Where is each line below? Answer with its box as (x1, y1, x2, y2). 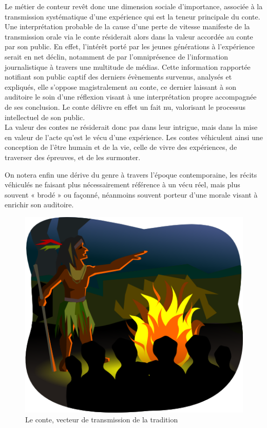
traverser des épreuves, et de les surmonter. (5, 151, 141, 162)
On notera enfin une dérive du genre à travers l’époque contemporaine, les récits (5, 169, 257, 180)
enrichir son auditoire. (5, 199, 74, 210)
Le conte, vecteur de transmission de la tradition (25, 414, 178, 425)
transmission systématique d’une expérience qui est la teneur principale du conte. (5, 11, 260, 22)
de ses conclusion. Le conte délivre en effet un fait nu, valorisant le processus (5, 101, 246, 112)
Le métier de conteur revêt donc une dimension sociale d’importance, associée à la (5, 1, 263, 11)
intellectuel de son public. (5, 111, 85, 122)
